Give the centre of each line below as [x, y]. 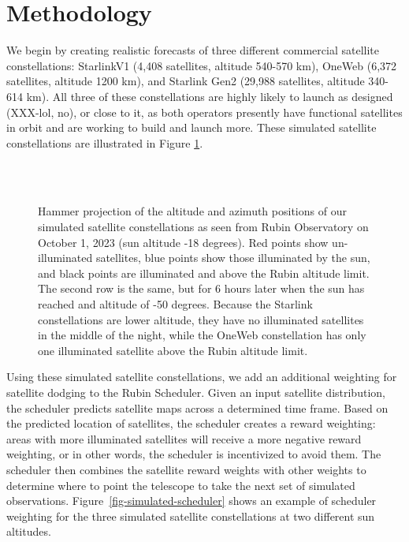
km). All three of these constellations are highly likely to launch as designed [210, 96]
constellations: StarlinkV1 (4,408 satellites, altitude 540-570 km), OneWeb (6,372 [202, 65]
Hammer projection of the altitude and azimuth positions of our [192, 211]
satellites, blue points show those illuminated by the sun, [233, 258]
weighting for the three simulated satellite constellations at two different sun [191, 516]
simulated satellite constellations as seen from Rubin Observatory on [203, 227]
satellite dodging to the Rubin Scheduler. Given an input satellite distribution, [196, 392]
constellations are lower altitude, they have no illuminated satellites [201, 319]
